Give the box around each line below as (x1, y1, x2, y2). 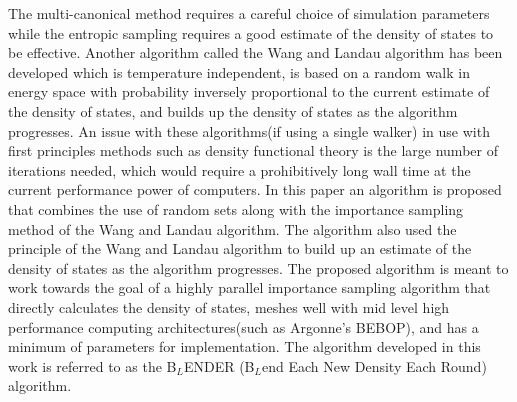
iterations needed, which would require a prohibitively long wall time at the (8, 159, 471, 180)
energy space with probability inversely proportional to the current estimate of (8, 81, 490, 102)
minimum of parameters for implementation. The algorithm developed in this (8, 336, 481, 357)
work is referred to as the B (8, 355, 177, 376)
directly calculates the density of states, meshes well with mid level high (8, 296, 450, 317)
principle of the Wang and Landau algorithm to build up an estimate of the (8, 238, 472, 259)
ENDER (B (183, 355, 255, 376)
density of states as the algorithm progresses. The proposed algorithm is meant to (8, 257, 509, 278)
